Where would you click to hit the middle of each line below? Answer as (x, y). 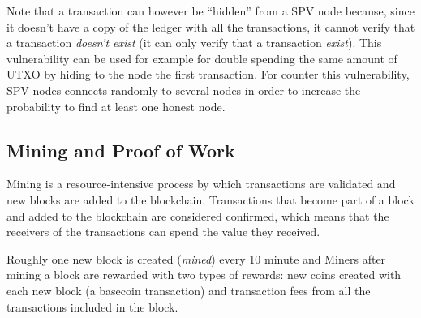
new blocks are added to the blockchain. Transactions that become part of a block (210, 199)
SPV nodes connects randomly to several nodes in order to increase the (184, 90)
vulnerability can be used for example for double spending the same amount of (202, 58)
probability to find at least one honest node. (116, 106)
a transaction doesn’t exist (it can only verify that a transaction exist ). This (194, 43)
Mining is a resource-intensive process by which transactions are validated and (201, 184)
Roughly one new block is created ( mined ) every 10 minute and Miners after (196, 258)
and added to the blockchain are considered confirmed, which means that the (198, 215)
